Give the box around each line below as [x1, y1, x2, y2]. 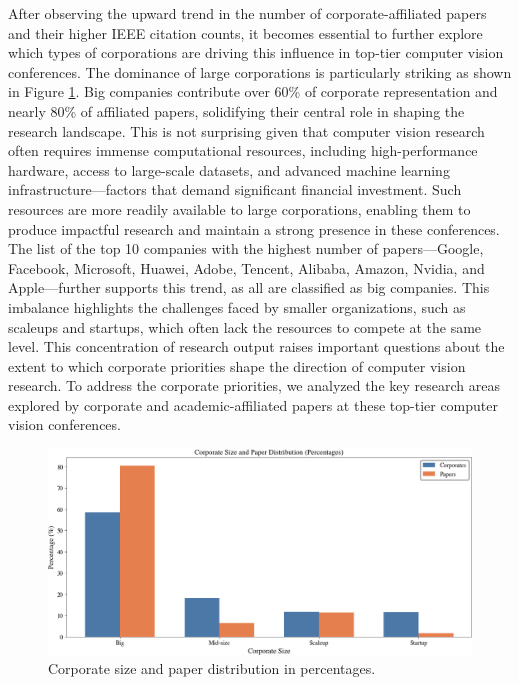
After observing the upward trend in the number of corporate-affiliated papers [8, 3, 487, 23]
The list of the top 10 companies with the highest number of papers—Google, [8, 238, 484, 259]
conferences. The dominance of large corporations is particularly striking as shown [8, 61, 512, 82]
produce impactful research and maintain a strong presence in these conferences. [8, 218, 500, 239]
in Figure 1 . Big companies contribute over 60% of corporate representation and [8, 81, 498, 102]
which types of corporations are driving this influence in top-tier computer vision [8, 42, 504, 63]
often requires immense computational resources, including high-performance [8, 140, 478, 161]
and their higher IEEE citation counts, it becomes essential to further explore [8, 22, 483, 43]
